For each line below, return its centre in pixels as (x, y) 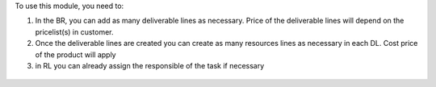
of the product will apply (75, 54)
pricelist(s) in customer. (74, 31)
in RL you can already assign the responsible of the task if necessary (150, 65)
